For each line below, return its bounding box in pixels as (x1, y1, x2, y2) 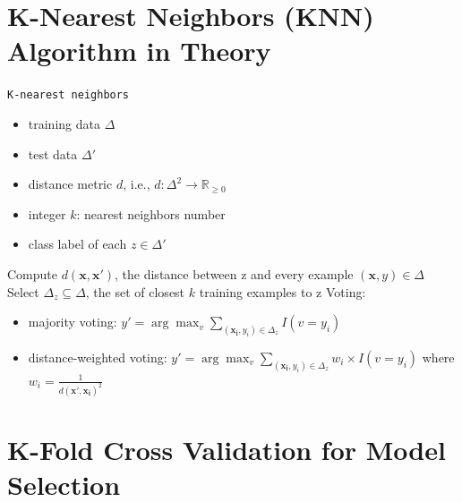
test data (28, 144, 78, 163)
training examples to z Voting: (199, 282, 366, 301)
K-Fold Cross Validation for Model (7, 430, 446, 467)
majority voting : (28, 312, 117, 331)
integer (28, 204, 66, 223)
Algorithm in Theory (7, 32, 271, 69)
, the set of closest (85, 282, 185, 301)
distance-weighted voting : (28, 347, 167, 366)
